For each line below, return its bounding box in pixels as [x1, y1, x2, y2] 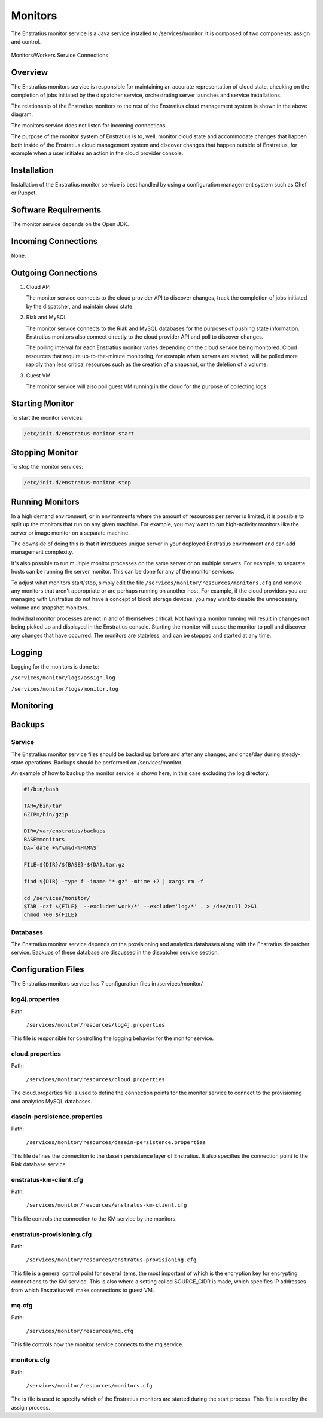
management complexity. [11, 548, 74, 556]
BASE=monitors [23, 836, 65, 843]
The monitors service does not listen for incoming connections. [11, 121, 167, 129]
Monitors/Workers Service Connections [11, 51, 109, 59]
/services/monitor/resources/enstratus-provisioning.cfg [26, 1257, 197, 1263]
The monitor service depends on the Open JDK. [11, 221, 129, 228]
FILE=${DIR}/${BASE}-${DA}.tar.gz [23, 861, 125, 868]
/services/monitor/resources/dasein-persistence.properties [26, 1139, 206, 1146]
